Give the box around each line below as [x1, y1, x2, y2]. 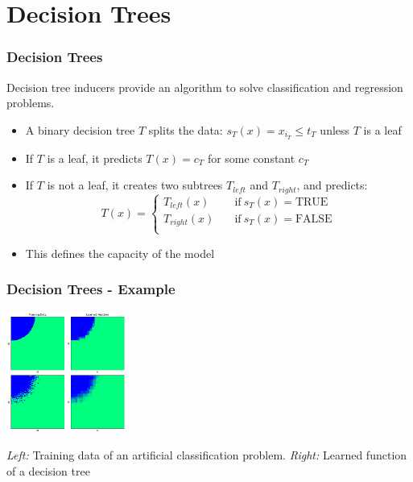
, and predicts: [296, 177, 368, 193]
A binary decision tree [25, 121, 135, 138]
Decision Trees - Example [6, 279, 176, 299]
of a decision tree [6, 462, 90, 479]
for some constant [207, 149, 295, 166]
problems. [6, 94, 55, 111]
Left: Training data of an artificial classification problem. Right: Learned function [6, 447, 407, 463]
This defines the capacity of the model [25, 244, 215, 261]
